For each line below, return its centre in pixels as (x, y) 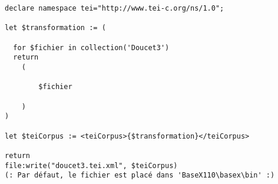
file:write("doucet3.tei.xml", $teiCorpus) (91, 165)
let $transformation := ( (55, 28)
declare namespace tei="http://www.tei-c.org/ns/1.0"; (115, 8)
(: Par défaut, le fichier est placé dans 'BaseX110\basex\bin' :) (140, 175)
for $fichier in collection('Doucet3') (91, 47)
